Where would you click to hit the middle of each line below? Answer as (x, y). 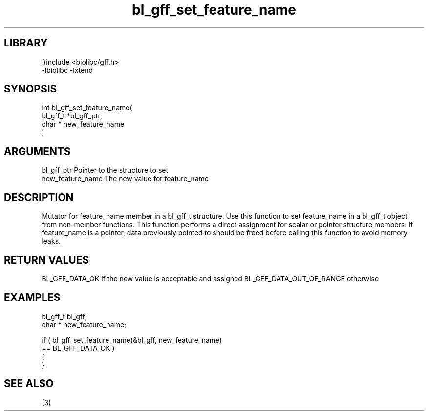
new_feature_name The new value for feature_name (125, 179)
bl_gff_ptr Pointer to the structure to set (105, 170)
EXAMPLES (32, 298)
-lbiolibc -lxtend (67, 70)
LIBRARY (26, 43)
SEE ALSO (29, 384)
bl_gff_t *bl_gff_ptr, (72, 116)
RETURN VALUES (47, 260)
